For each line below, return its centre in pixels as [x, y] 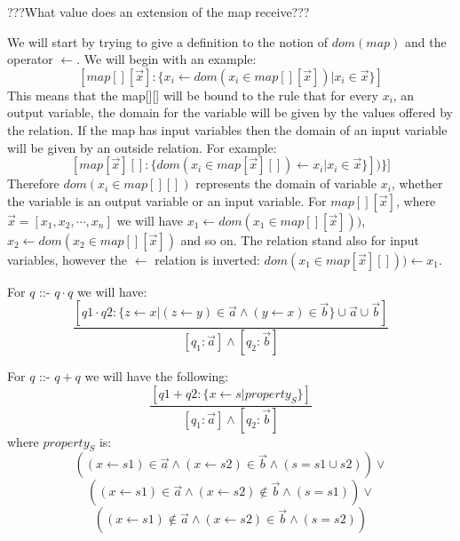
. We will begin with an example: [167, 59]
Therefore [33, 183]
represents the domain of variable [286, 183]
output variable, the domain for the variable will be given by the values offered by [230, 112]
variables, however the [67, 259]
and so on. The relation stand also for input [300, 239]
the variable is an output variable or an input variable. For [167, 200]
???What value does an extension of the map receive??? [159, 12]
